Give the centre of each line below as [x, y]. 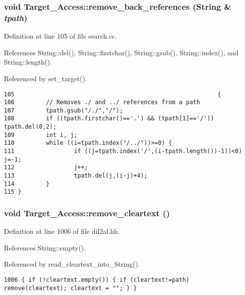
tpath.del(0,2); [30, 127]
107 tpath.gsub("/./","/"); [64, 110]
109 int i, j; [41, 135]
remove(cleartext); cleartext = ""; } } [71, 288]
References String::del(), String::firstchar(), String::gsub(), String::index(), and [121, 52]
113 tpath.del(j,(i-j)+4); [76, 176]
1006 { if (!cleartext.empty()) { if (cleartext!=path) [97, 280]
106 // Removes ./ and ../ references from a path [102, 102]
